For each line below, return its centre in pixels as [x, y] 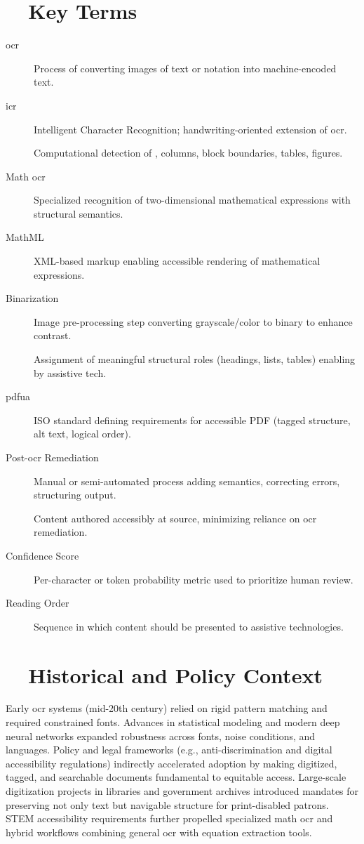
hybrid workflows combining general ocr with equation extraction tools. [159, 832]
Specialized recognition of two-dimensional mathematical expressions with [192, 200]
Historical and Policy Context [175, 674]
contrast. [53, 335]
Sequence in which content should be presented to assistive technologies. [189, 626]
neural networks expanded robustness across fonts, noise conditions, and [161, 736]
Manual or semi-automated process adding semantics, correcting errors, [187, 481]
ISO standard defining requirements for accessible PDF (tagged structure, [192, 420]
